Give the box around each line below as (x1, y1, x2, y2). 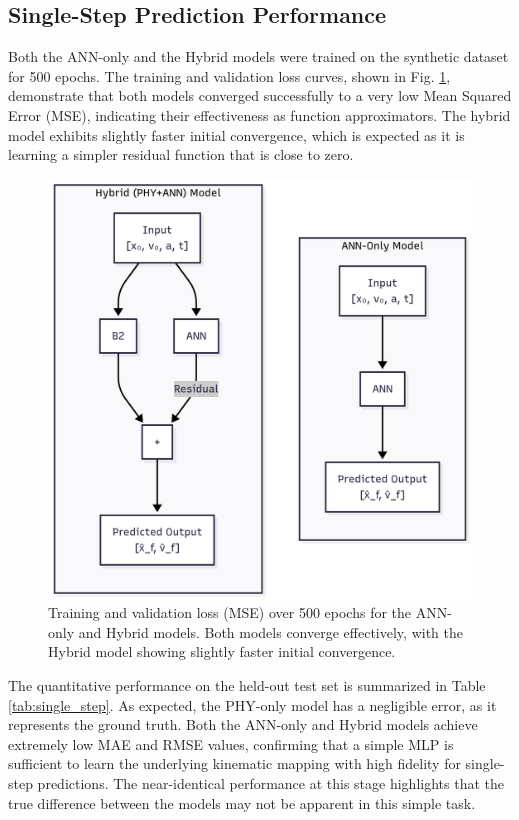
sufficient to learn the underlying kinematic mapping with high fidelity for (8, 753, 461, 774)
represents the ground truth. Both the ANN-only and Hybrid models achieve (8, 714, 478, 735)
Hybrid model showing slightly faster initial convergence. (48, 641, 396, 662)
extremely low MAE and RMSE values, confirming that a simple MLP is (8, 733, 454, 754)
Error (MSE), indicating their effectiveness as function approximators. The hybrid (8, 104, 511, 125)
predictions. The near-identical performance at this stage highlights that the (37, 772, 504, 793)
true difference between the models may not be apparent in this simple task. (8, 792, 476, 813)
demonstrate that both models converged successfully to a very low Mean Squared (8, 85, 512, 106)
